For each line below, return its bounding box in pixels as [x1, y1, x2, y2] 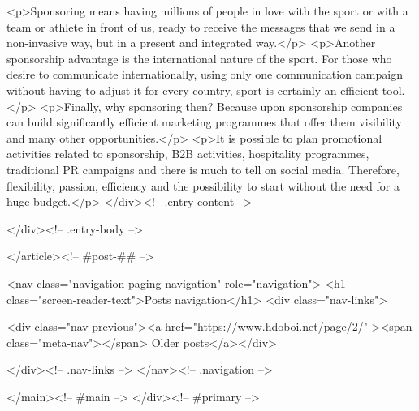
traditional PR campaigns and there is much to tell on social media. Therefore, [6, 161, 400, 178]
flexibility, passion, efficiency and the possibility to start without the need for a [6, 177, 400, 194]
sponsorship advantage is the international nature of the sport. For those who [6, 49, 392, 66]
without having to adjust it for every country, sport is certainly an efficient [6, 81, 379, 98]
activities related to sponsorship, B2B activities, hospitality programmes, [6, 145, 369, 162]
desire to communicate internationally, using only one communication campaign [6, 66, 403, 83]
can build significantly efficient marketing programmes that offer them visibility [6, 113, 402, 131]
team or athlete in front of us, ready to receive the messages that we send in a [6, 18, 395, 35]
